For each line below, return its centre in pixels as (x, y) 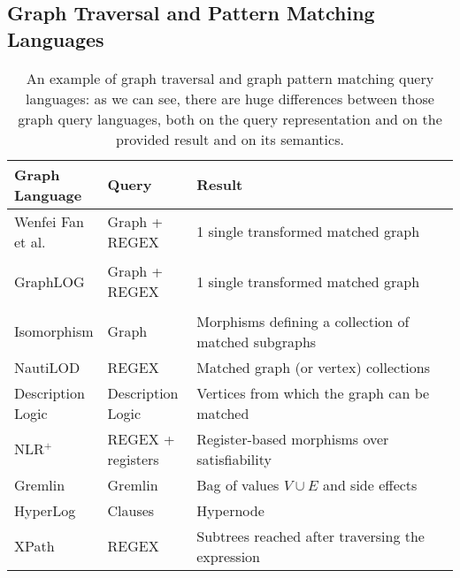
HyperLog (45, 510)
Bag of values (238, 484)
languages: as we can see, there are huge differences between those (230, 98)
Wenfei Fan (49, 221)
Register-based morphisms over (293, 438)
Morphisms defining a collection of (303, 321)
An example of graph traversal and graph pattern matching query (230, 78)
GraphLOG (50, 281)
